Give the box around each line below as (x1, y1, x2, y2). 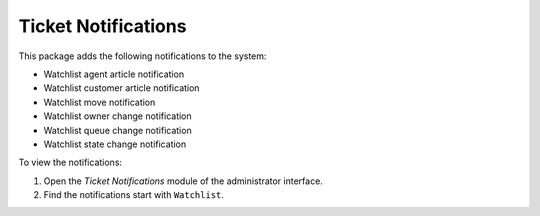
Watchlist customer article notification (43, 82, 200, 94)
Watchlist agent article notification (43, 68, 185, 80)
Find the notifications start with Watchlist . (43, 189, 225, 201)
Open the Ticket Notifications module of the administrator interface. (43, 175, 324, 187)
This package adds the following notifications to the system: (18, 50, 267, 62)
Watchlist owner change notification (43, 110, 192, 122)
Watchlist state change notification (43, 138, 187, 150)
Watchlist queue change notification (43, 124, 192, 136)
